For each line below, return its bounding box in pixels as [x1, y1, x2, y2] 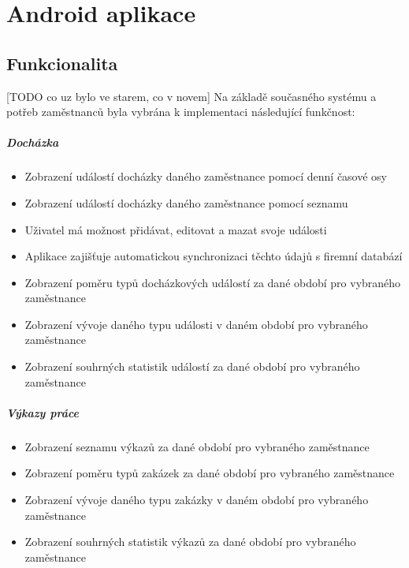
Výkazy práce [6, 404, 80, 420]
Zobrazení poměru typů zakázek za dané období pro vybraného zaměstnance [24, 465, 395, 481]
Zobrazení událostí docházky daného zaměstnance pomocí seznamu [24, 194, 348, 211]
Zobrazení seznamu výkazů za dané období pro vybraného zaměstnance [24, 438, 370, 454]
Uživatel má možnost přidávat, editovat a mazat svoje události [24, 221, 327, 237]
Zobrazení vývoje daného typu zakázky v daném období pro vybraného [24, 491, 369, 508]
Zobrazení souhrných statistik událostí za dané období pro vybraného [24, 358, 360, 375]
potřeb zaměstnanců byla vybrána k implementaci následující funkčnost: [6, 103, 355, 120]
